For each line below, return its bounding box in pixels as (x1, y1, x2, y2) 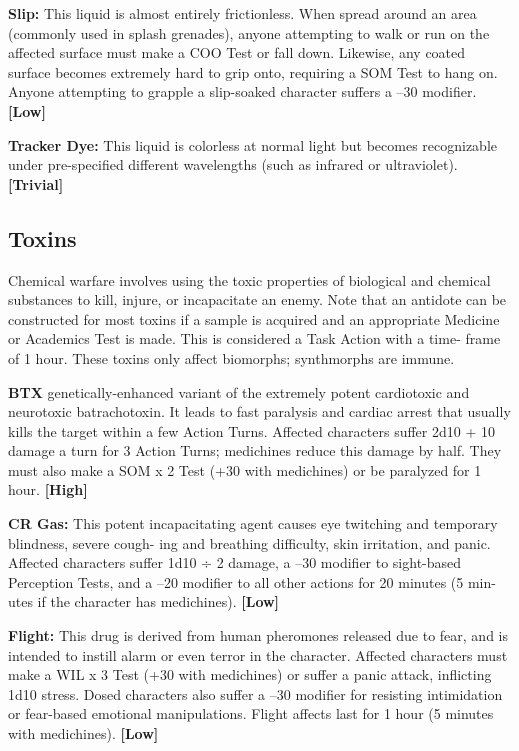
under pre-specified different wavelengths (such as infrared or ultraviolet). (8, 154, 458, 175)
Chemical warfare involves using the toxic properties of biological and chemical (8, 269, 491, 290)
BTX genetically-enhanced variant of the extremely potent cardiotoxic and (8, 381, 470, 402)
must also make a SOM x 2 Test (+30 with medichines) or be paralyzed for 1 (8, 459, 482, 480)
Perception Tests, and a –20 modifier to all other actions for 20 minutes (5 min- (8, 571, 496, 592)
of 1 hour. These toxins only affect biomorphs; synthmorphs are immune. (8, 347, 455, 368)
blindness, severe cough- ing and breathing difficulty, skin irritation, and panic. (8, 532, 491, 553)
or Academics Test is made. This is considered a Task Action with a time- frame (8, 328, 501, 349)
